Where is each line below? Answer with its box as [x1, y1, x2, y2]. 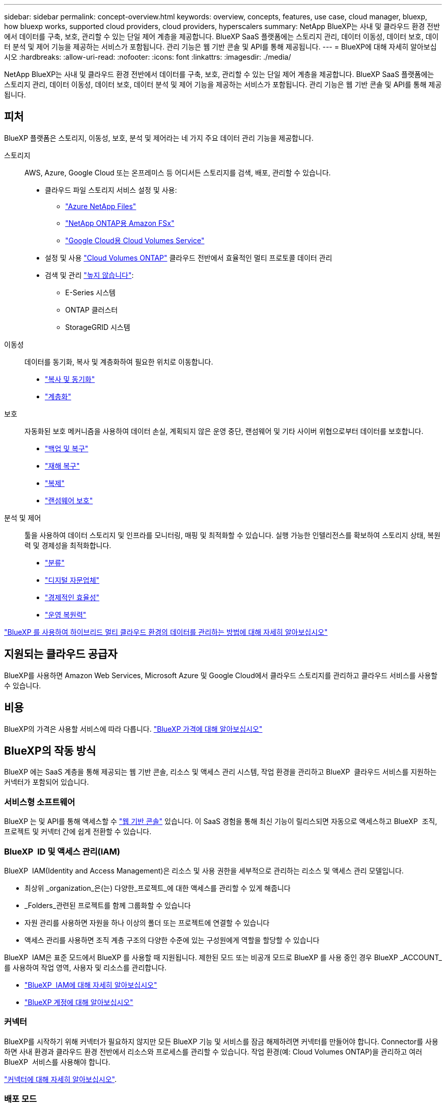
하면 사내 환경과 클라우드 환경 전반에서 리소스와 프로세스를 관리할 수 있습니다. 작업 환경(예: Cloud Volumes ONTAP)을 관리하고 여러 [4, 1047, 423, 1056]
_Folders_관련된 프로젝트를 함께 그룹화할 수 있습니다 [24, 900, 191, 910]
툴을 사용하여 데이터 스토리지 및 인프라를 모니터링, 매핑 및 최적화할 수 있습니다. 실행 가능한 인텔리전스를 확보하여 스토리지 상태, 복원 [24, 530, 441, 539]
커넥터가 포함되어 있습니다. [4, 778, 89, 787]
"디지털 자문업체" [45, 575, 100, 584]
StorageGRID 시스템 [65, 322, 130, 331]
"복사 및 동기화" [45, 374, 95, 383]
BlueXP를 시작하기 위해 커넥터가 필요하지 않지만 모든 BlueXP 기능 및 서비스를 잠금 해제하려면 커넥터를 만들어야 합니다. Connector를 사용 [4, 1037, 438, 1046]
